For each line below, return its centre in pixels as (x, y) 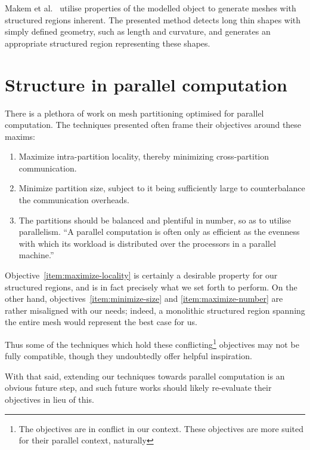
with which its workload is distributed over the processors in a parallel (147, 243)
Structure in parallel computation (146, 84)
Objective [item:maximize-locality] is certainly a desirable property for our (141, 275)
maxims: (20, 136)
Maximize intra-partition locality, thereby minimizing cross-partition (144, 156)
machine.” (36, 255)
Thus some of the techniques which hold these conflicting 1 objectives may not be (152, 343)
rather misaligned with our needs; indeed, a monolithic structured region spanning (155, 310)
